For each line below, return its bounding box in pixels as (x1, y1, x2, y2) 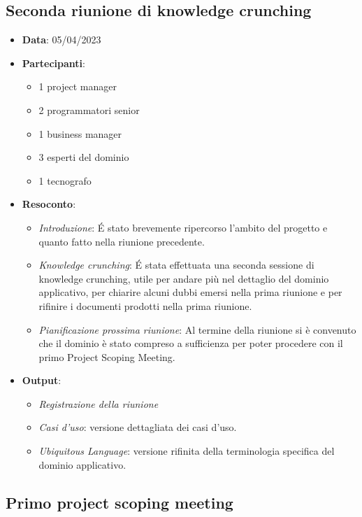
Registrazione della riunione (38, 396, 159, 411)
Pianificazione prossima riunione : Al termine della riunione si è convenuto (38, 322, 356, 337)
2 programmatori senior (38, 102, 140, 117)
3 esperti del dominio (38, 150, 129, 164)
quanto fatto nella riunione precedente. (38, 234, 205, 248)
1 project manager (38, 79, 117, 94)
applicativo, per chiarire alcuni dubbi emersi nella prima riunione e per (38, 285, 342, 299)
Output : (22, 373, 61, 388)
